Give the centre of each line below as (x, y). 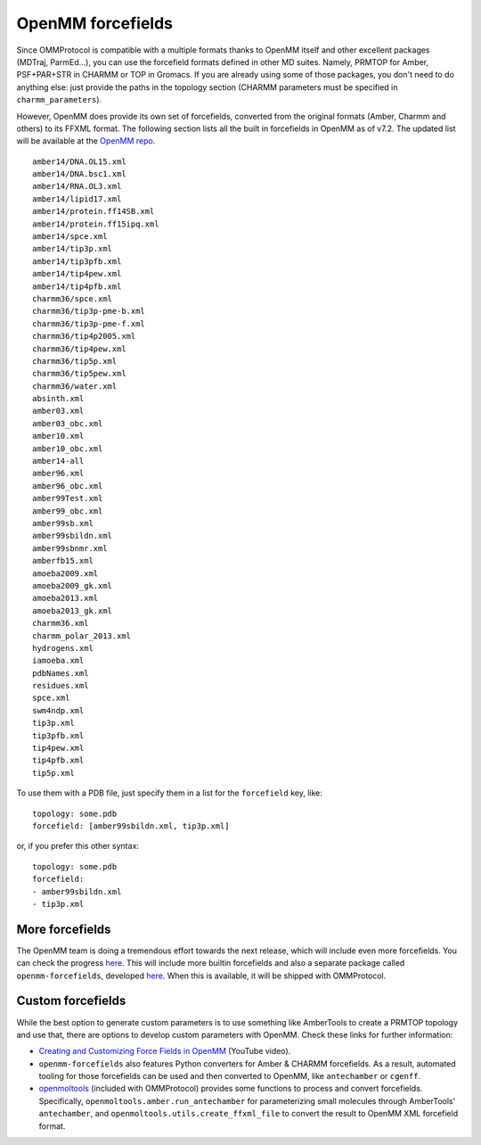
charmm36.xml (61, 623)
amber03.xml (58, 411)
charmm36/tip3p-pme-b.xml (89, 311)
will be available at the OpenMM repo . (86, 141)
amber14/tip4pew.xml (77, 274)
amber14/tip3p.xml (73, 249)
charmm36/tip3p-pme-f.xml (89, 324)
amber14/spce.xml (70, 237)
